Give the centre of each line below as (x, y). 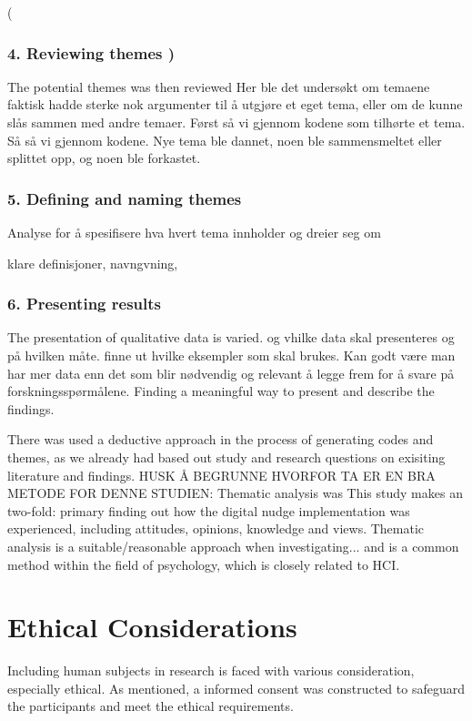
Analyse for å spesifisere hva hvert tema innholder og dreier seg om (194, 232)
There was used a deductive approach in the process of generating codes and (221, 439)
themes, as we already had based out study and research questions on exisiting (226, 457)
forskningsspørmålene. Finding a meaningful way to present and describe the (221, 391)
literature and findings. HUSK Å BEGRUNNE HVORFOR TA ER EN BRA (221, 475)
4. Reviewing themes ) (91, 52)
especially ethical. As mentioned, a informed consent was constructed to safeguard (236, 688)
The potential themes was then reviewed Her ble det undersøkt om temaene (219, 86)
